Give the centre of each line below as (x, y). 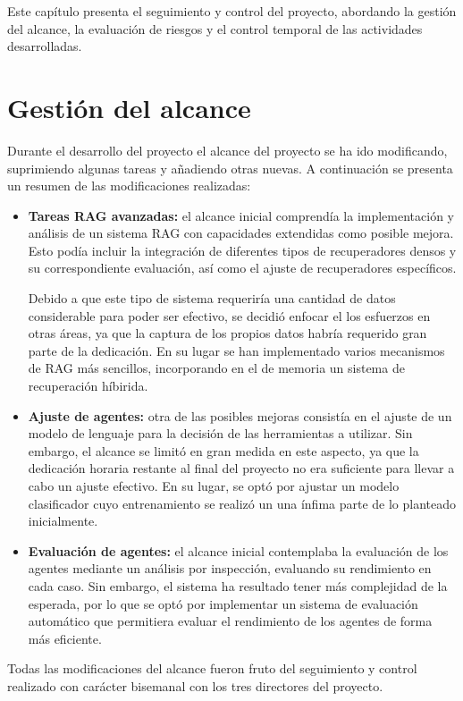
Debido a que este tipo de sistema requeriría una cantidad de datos (212, 298)
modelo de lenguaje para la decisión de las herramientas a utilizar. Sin (220, 433)
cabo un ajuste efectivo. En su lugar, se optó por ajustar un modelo (214, 486)
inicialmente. (63, 521)
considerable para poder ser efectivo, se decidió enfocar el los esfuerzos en (229, 315)
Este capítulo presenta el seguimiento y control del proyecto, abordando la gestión (232, 11)
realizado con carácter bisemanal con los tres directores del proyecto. (195, 685)
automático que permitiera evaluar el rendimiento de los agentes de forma (230, 621)
